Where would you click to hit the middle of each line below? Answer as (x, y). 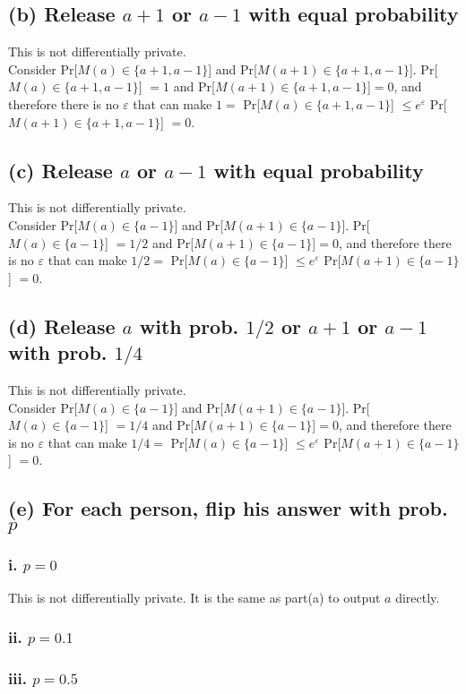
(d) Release (62, 326)
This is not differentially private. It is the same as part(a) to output (194, 597)
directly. (418, 597)
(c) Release (60, 170)
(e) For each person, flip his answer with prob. (228, 508)
